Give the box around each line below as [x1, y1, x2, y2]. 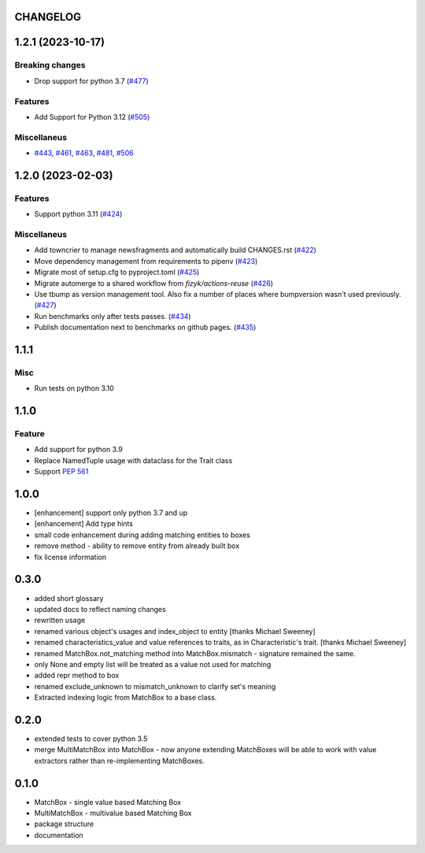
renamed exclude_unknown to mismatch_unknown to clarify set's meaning [34, 681, 276, 691]
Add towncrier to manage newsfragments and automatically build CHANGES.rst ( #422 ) [34, 245, 316, 255]
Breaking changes [14, 60, 86, 71]
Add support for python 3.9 [34, 445, 124, 454]
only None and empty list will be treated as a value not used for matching [34, 659, 272, 669]
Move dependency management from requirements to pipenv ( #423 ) [34, 256, 258, 265]
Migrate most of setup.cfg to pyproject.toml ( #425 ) [34, 268, 200, 277]
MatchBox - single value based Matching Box [34, 797, 181, 807]
